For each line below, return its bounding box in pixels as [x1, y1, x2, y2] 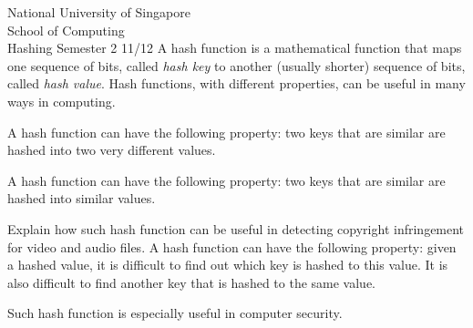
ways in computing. [7, 91, 116, 110]
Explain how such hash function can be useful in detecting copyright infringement [7, 219, 465, 238]
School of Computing [7, 20, 125, 39]
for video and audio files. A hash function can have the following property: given [7, 237, 457, 256]
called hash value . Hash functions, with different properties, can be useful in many [7, 74, 466, 93]
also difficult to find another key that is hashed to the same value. [7, 272, 375, 292]
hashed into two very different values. [7, 140, 216, 159]
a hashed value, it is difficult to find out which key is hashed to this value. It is [7, 255, 448, 274]
